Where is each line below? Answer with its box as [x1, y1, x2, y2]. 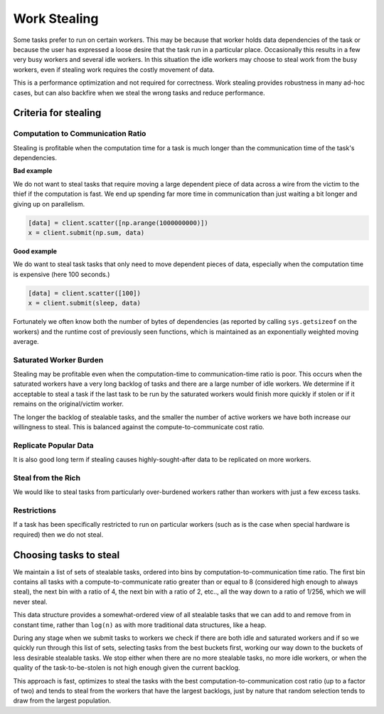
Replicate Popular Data [13, 440, 94, 450]
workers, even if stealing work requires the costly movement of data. [13, 65, 215, 74]
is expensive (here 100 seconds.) [13, 270, 110, 278]
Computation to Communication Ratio [13, 129, 146, 139]
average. [13, 337, 39, 345]
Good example [13, 246, 57, 256]
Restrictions [13, 505, 57, 515]
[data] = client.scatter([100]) [28, 289, 142, 297]
